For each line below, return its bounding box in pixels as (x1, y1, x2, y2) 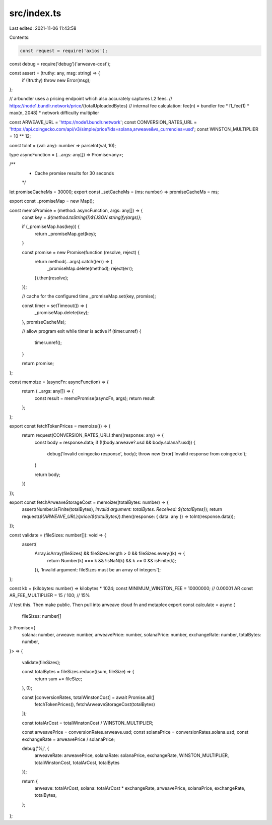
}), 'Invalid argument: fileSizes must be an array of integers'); (34, 567, 161, 573)
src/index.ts (9, 8, 61, 19)
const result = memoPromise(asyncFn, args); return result (34, 395, 155, 401)
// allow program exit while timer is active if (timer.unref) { (22, 328, 142, 334)
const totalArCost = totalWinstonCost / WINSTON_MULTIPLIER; (22, 720, 154, 726)
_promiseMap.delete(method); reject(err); (47, 265, 133, 272)
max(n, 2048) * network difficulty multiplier (9, 110, 99, 116)
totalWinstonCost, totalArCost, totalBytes (34, 759, 120, 765)
